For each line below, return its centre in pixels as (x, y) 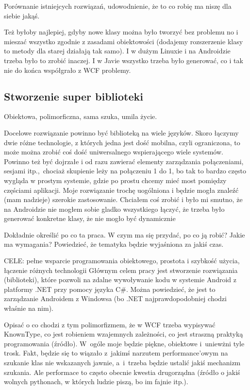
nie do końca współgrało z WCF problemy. (67, 70)
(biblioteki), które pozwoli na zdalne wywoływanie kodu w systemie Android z (120, 280)
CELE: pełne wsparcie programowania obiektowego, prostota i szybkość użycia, (122, 261)
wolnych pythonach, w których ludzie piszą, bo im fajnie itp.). (96, 382)
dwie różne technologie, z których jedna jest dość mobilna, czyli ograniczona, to (122, 142)
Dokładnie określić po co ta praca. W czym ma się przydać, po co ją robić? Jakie (125, 234)
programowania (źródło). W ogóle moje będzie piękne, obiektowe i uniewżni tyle (124, 343)
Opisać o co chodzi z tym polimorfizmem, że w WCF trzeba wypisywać (110, 324)
